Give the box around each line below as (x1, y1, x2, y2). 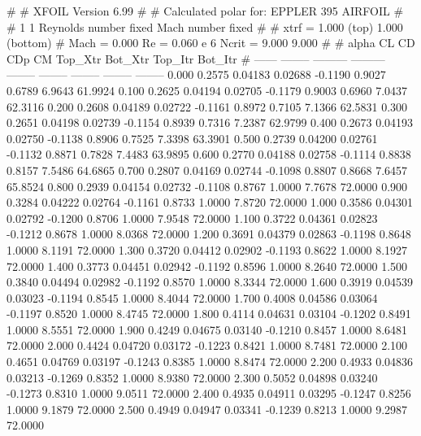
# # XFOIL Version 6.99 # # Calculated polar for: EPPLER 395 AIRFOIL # (7, 2, 404, 19)
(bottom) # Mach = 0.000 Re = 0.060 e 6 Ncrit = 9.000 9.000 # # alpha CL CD (7, 34, 415, 51)
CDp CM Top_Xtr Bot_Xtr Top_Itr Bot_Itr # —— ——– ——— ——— (7, 50, 385, 67)
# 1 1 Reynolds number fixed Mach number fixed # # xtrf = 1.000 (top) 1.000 (7, 18, 403, 35)
